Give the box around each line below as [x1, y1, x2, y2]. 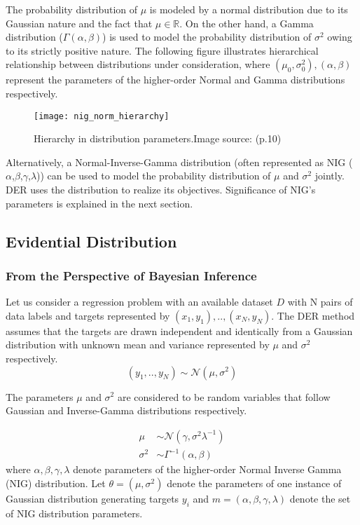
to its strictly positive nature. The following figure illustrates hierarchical [6, 43, 319, 57]
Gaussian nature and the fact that [6, 15, 153, 30]
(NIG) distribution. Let [6, 475, 106, 490]
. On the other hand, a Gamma [179, 15, 314, 30]
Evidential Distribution [6, 230, 177, 252]
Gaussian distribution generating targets [6, 491, 179, 505]
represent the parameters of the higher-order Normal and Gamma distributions [6, 72, 345, 87]
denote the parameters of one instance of [167, 475, 342, 490]
